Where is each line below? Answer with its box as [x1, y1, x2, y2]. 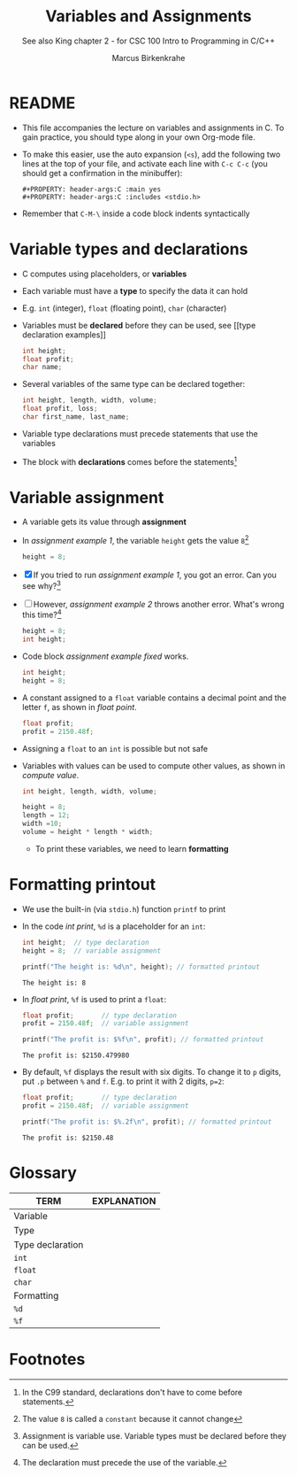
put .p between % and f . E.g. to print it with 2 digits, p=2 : [21, 1076, 225, 1086]
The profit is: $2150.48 [21, 1133, 114, 1142]
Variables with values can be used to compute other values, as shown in [21, 760, 286, 771]
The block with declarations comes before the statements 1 [21, 454, 237, 467]
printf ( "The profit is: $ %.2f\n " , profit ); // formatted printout [21, 1117, 272, 1126]
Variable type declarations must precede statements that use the [21, 428, 258, 439]
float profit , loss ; [21, 405, 98, 413]
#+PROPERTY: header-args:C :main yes [21, 184, 162, 194]
